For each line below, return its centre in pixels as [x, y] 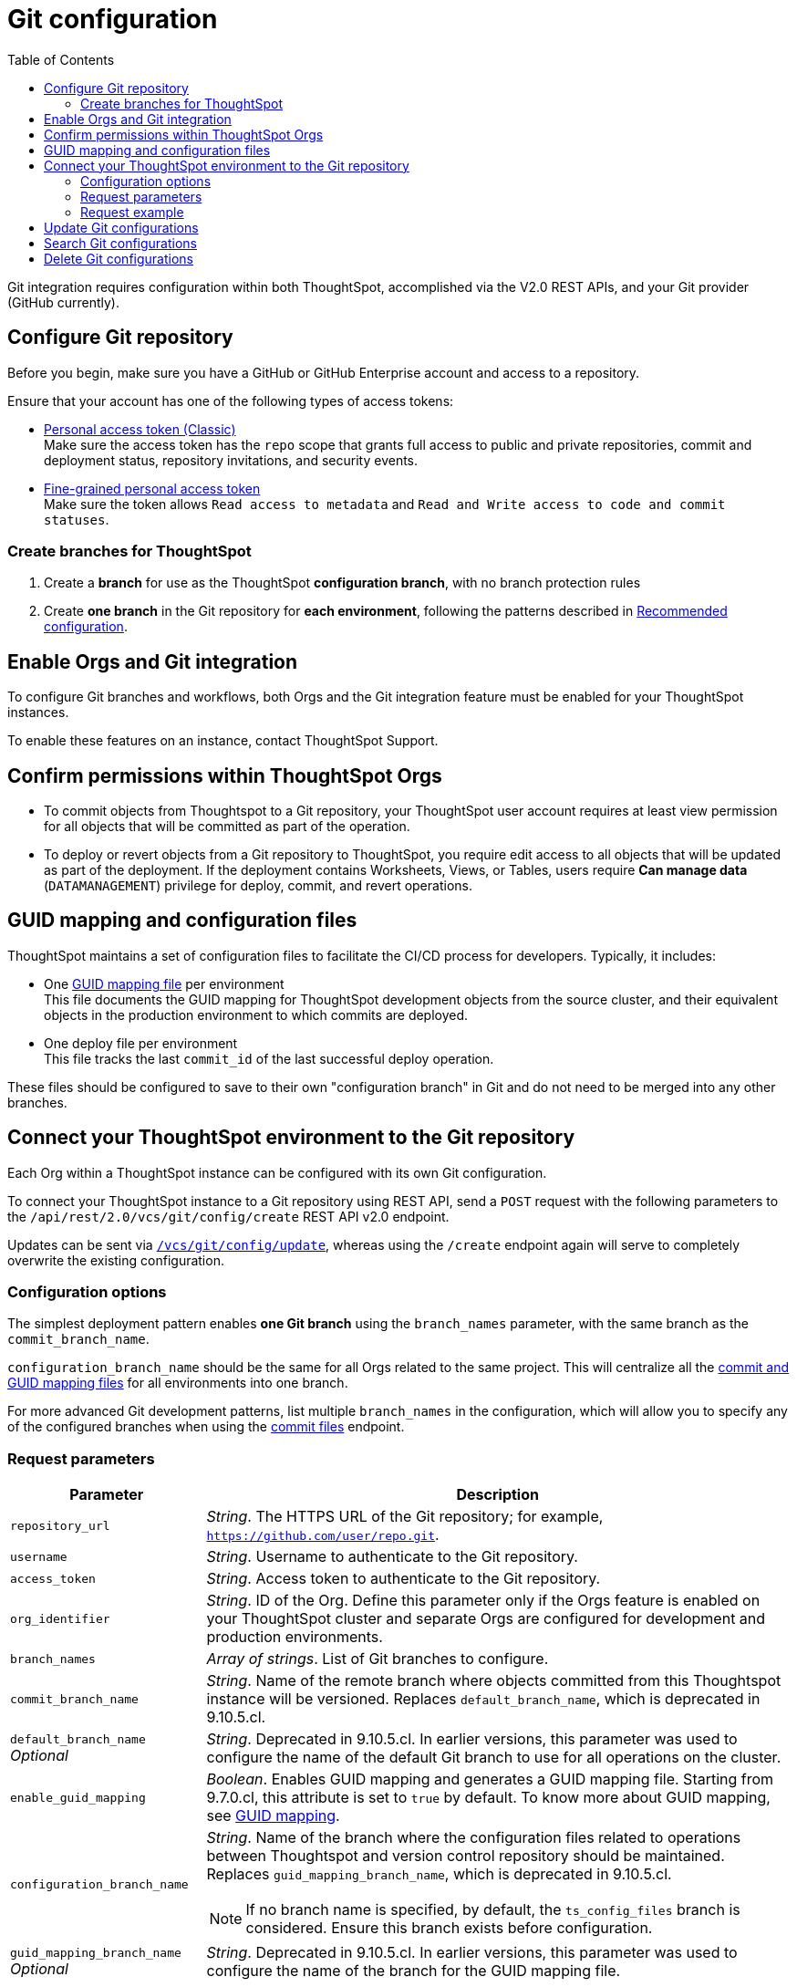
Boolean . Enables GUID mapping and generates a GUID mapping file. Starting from [490, 1779]
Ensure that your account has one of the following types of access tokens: [231, 401]
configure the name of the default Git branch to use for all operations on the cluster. [494, 1758]
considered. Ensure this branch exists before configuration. [449, 1928]
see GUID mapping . [273, 1816]
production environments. [295, 1637]
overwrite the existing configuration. [116, 1260]
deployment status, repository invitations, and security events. [231, 460]
